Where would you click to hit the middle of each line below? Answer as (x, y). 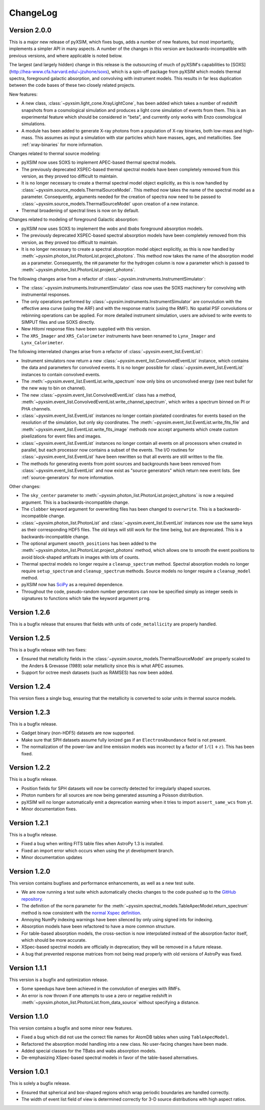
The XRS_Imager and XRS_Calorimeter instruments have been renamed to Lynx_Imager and (118, 336)
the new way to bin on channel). (54, 388)
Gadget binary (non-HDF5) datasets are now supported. (78, 733)
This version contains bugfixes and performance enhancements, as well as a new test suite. (102, 883)
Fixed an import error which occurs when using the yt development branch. (98, 851)
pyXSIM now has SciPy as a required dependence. (72, 585)
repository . (32, 899)
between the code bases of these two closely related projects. (72, 85)
